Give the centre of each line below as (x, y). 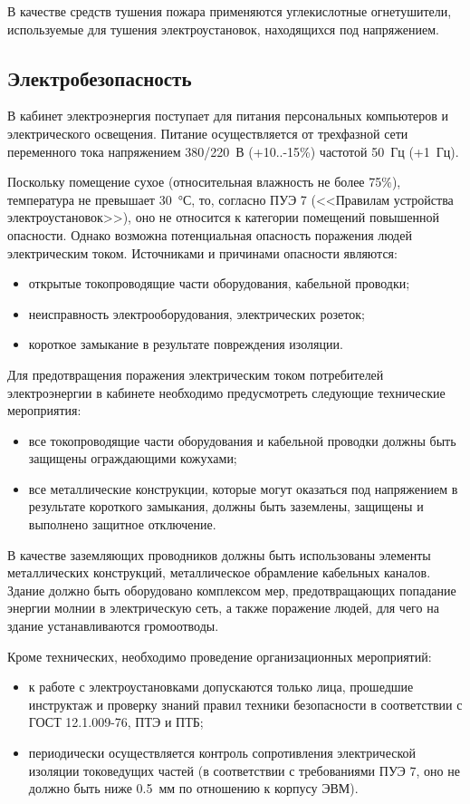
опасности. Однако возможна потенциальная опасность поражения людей (210, 234)
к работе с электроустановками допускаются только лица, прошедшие (221, 687)
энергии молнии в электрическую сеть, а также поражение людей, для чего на (223, 608)
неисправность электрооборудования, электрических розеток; (197, 313)
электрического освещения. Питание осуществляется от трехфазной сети (208, 133)
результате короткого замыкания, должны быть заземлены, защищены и (226, 506)
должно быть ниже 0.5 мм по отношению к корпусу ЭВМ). (193, 788)
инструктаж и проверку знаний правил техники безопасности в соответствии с (245, 704)
